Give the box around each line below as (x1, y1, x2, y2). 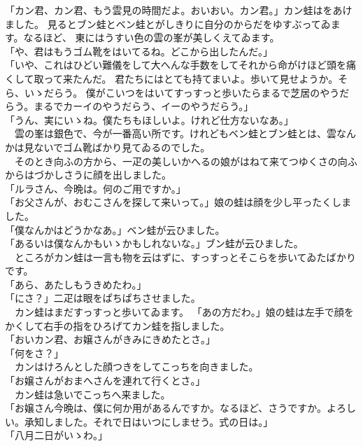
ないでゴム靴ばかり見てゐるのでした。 (34, 139, 211, 154)
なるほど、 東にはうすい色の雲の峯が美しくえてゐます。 (23, 30, 280, 45)
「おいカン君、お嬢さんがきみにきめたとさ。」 (5, 332, 215, 347)
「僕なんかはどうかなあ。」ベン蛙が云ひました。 (5, 222, 225, 237)
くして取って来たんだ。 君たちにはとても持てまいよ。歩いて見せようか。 (5, 71, 339, 85)
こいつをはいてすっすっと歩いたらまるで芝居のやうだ (105, 85, 350, 99)
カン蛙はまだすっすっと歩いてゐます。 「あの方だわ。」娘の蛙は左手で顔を (14, 305, 354, 319)
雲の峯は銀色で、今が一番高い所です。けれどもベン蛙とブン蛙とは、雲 (14, 126, 337, 141)
